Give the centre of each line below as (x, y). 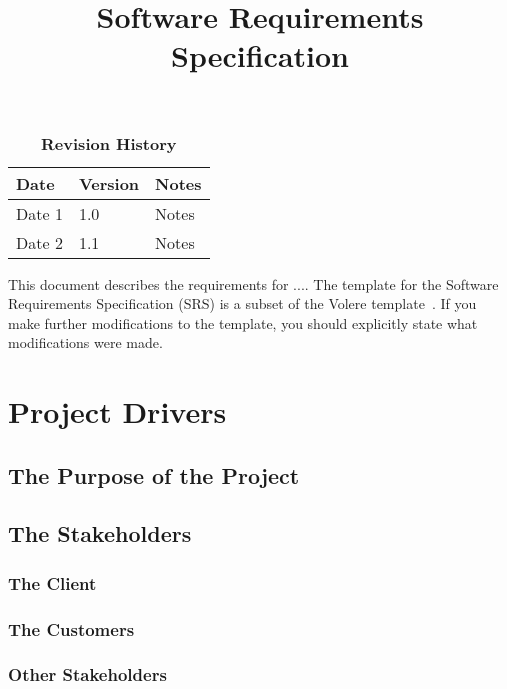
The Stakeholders (100, 533)
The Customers (71, 628)
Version (109, 183)
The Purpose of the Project (154, 474)
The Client (52, 582)
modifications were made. (85, 342)
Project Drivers (117, 411)
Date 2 (39, 242)
